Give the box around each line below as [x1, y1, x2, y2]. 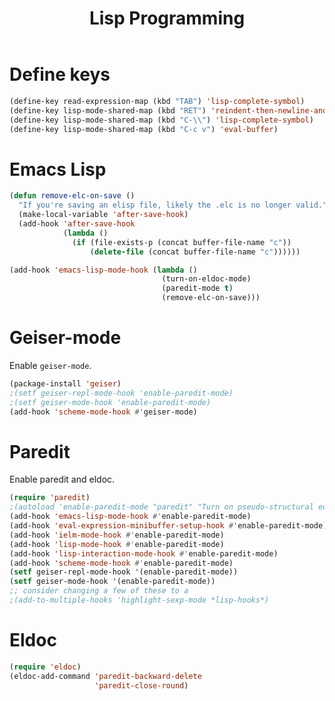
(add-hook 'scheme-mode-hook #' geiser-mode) [9, 407, 198, 417]
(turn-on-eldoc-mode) [161, 274, 252, 284]
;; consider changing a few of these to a [9, 586, 189, 596]
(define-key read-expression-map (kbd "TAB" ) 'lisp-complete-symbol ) [9, 96, 306, 106]
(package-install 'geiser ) [9, 378, 122, 389]
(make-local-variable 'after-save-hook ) [18, 210, 189, 220]
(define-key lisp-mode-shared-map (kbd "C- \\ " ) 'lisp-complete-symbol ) [9, 115, 314, 125]
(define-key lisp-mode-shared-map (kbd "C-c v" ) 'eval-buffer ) [9, 124, 279, 134]
